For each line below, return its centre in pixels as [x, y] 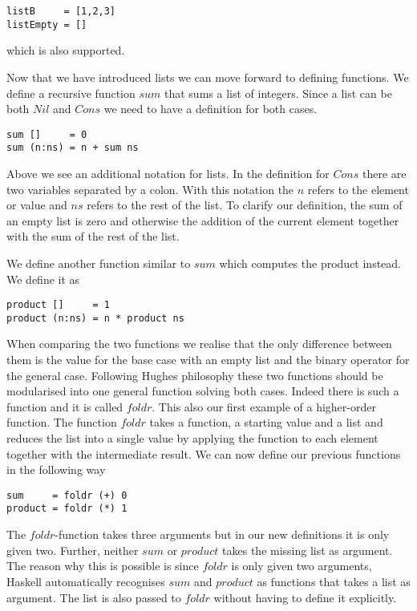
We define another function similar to [99, 263]
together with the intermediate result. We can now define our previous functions [204, 453]
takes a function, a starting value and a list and [266, 422]
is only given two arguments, [302, 566]
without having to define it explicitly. [305, 597]
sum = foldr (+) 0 [67, 495]
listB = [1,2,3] [61, 11]
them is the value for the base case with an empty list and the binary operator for [208, 360]
